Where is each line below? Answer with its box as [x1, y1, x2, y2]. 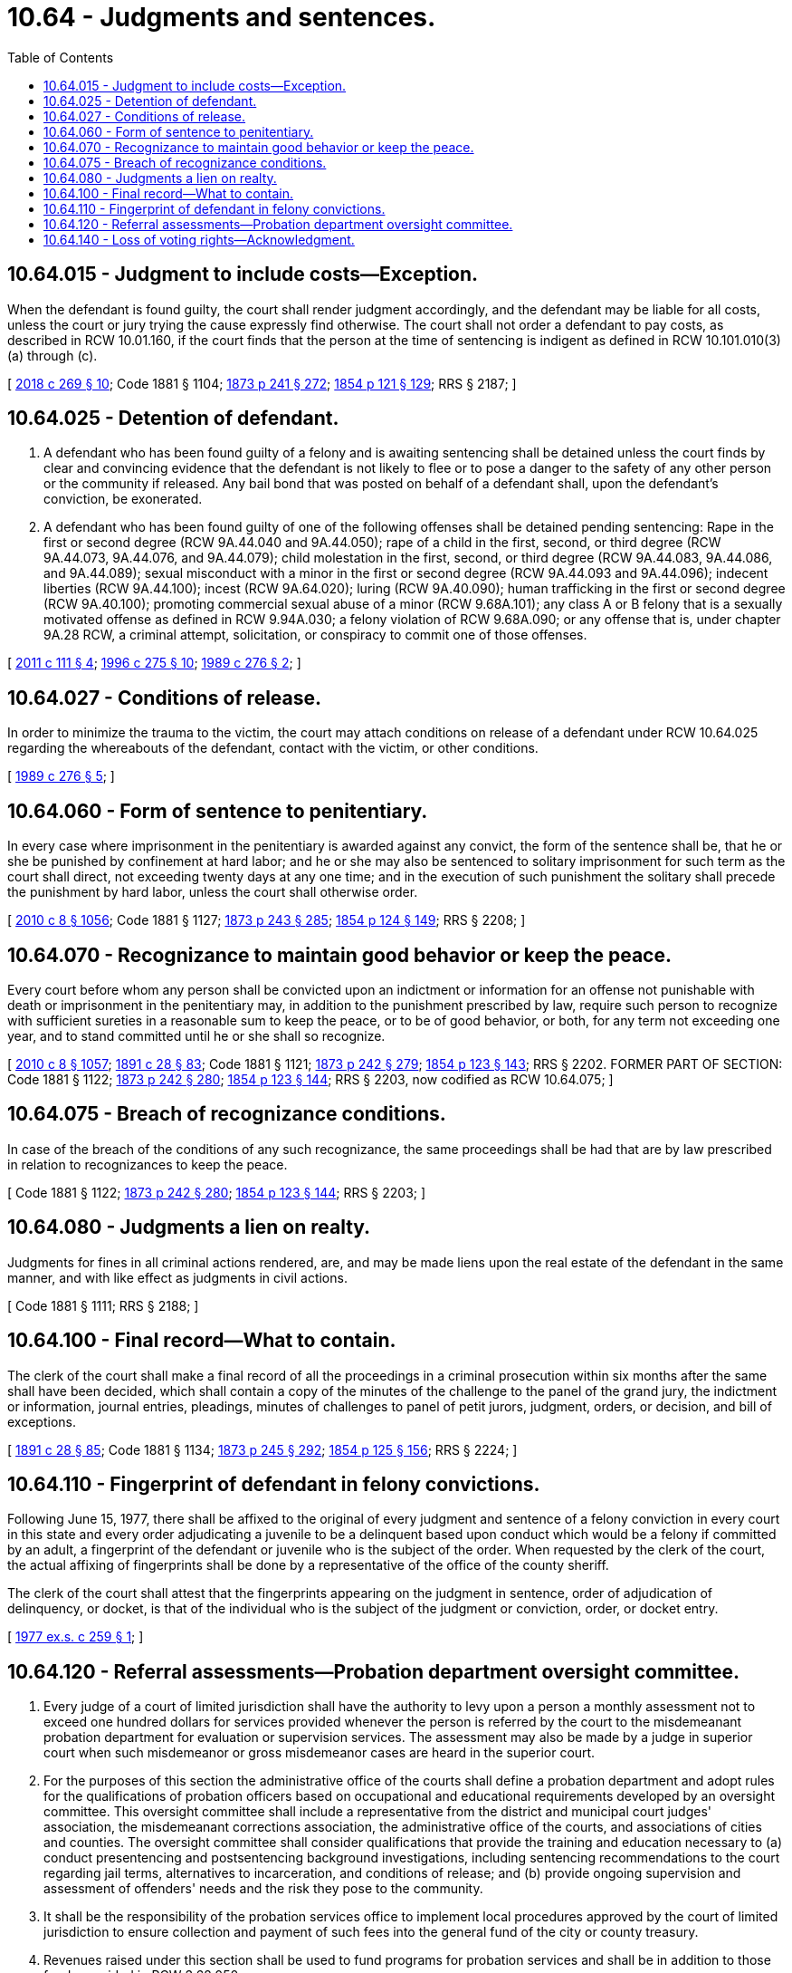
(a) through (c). [7, 347, 98, 363]
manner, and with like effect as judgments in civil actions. [7, 1269, 348, 1285]
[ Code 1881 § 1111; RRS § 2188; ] [7, 1297, 199, 1314]
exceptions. [7, 1413, 76, 1429]
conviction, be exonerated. [43, 491, 203, 507]
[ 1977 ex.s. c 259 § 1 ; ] [7, 1629, 144, 1645]
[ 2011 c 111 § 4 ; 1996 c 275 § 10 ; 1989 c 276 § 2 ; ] [7, 655, 301, 671]
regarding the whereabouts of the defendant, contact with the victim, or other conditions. [7, 740, 539, 756]
